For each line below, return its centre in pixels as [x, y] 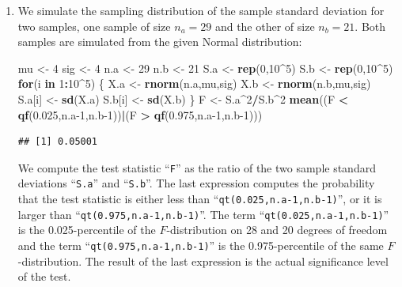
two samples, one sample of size [94, 26]
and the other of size [265, 26]
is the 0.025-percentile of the [87, 230]
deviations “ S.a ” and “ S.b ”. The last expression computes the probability [196, 183]
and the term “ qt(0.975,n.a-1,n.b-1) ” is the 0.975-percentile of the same [201, 245]
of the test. [44, 276]
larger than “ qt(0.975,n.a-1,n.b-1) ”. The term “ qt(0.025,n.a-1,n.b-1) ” [203, 214]
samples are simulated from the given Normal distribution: [160, 42]
